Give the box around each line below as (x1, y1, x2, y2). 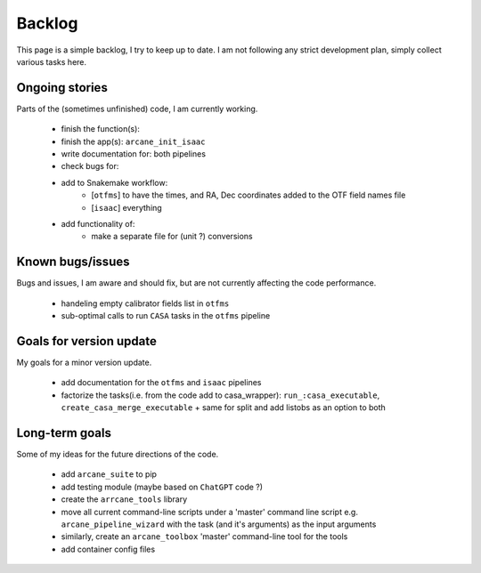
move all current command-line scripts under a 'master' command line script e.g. (61, 506, 358, 517)
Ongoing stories (16, 80, 109, 95)
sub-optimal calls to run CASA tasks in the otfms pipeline (61, 311, 271, 321)
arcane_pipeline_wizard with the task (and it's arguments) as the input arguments (61, 519, 377, 529)
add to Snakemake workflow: (61, 177, 168, 188)
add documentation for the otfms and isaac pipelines (61, 377, 262, 388)
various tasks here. (16, 56, 87, 67)
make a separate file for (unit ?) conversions (91, 231, 253, 242)
